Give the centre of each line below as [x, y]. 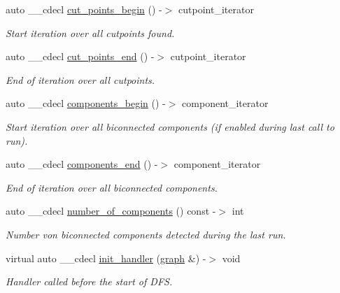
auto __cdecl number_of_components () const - [111, 211]
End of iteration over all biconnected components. [112, 187]
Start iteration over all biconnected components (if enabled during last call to [170, 126]
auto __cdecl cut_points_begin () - [84, 9]
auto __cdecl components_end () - [82, 164]
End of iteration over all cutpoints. [80, 79]
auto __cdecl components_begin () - [86, 103]
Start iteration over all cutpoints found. [90, 33]
